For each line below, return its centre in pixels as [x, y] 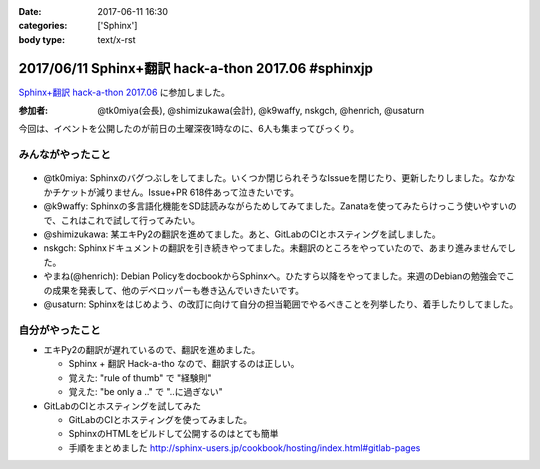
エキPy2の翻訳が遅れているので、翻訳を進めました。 [152, 350]
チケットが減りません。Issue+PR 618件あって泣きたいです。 [175, 192]
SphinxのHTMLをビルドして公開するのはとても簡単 [173, 434]
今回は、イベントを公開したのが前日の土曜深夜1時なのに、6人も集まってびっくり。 [189, 129]
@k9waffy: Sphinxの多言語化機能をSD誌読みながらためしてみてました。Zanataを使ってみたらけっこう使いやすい [276, 206]
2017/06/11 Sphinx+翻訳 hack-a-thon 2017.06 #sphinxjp [196, 68]
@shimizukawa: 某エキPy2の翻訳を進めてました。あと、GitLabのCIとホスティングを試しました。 [242, 234]
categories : [43, 26]
